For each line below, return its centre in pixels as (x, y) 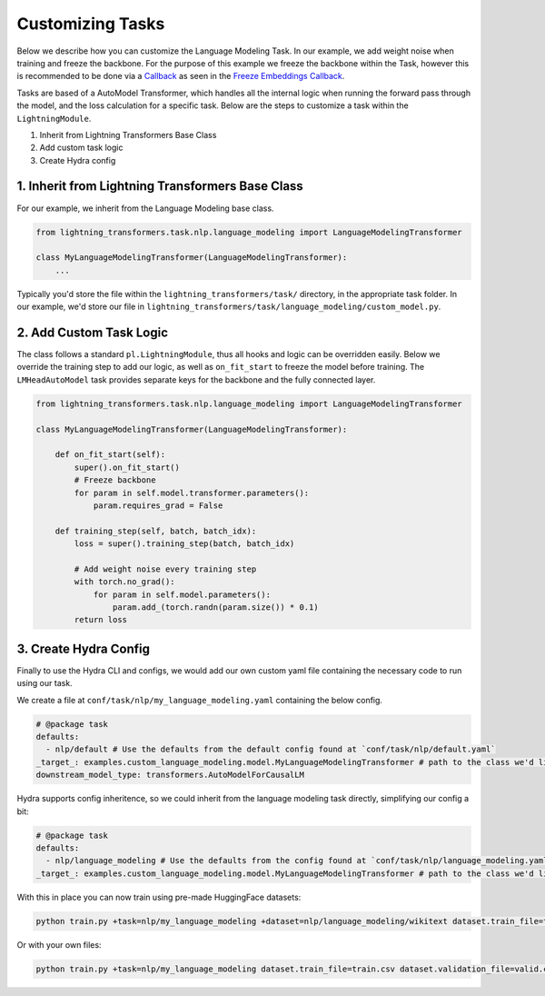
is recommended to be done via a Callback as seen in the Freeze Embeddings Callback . (181, 76)
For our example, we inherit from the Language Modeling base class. (145, 208)
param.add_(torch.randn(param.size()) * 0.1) (215, 608)
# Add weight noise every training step (165, 569)
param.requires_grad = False (158, 505)
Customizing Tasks (91, 24)
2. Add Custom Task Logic (92, 332)
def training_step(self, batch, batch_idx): (156, 531)
